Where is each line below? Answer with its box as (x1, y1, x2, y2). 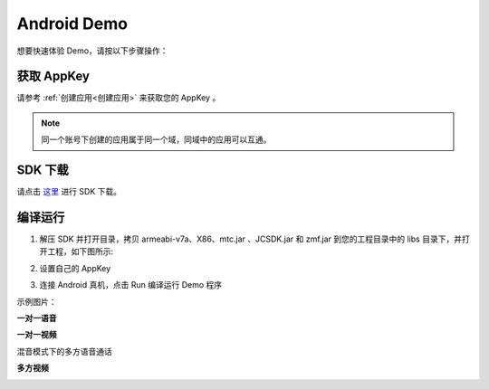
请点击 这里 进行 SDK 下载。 (16, 186, 122, 197)
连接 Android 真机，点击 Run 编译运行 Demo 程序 (39, 280, 223, 290)
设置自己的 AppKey (39, 262, 111, 273)
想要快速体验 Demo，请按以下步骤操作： (16, 45, 168, 56)
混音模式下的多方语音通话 (16, 346, 112, 356)
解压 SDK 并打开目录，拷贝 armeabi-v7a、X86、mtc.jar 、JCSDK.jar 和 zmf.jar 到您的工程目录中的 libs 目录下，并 (39, 233, 462, 244)
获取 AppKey (16, 69, 91, 84)
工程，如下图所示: (46, 246, 114, 257)
